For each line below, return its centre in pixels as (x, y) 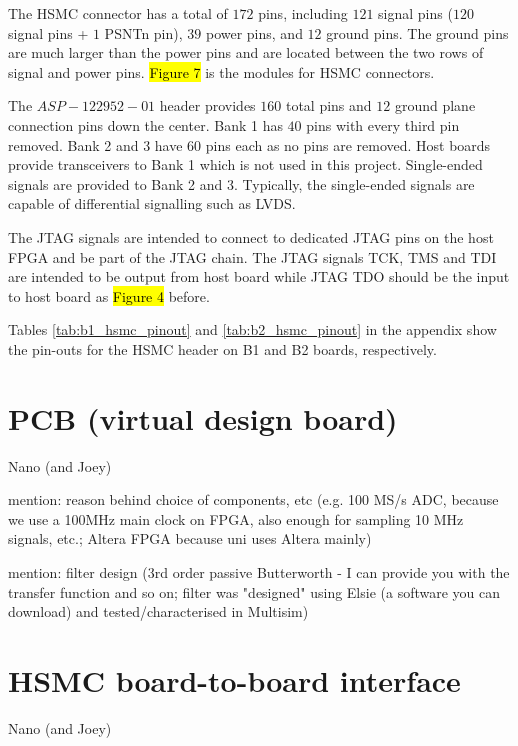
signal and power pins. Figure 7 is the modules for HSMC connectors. (221, 71)
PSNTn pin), (143, 32)
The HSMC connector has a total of (118, 13)
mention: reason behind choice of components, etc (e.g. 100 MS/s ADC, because (253, 499)
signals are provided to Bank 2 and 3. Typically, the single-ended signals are (241, 183)
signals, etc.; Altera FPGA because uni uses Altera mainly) (190, 538)
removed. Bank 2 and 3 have (95, 144)
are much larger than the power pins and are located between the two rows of (246, 52)
